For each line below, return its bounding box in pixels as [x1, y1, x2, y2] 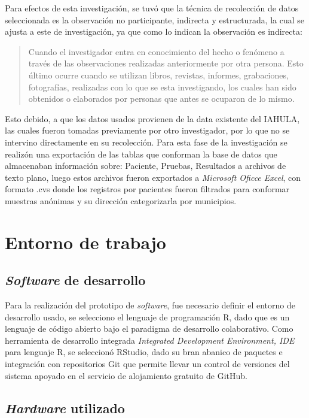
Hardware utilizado [5, 398, 125, 417]
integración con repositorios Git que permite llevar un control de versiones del [5, 358, 290, 370]
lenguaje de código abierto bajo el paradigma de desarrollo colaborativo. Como [5, 322, 293, 335]
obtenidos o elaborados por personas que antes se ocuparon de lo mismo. [28, 92, 295, 105]
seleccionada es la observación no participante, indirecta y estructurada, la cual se [5, 13, 305, 26]
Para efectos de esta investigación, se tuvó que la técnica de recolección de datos [5, 2, 299, 14]
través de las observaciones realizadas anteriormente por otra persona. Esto [28, 57, 304, 69]
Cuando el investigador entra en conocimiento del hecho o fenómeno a [28, 45, 284, 57]
